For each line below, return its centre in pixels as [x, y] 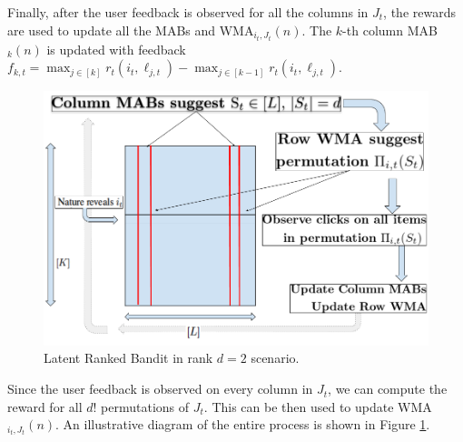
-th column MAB [390, 30]
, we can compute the [388, 389]
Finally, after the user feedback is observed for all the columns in [188, 12]
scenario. [275, 358]
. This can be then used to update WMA [318, 406]
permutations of [145, 406]
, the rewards [419, 12]
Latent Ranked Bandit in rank [128, 358]
